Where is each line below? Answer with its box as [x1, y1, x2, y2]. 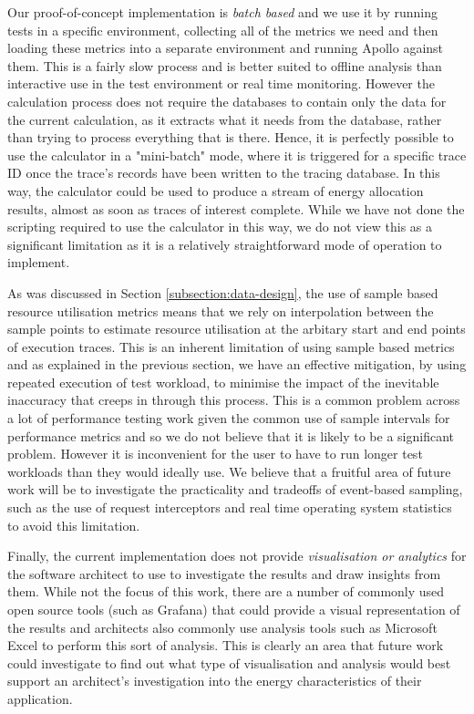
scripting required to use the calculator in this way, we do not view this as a [7, 217, 433, 236]
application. [7, 688, 73, 708]
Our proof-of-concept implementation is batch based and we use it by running [7, 3, 438, 21]
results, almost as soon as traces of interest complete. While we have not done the [7, 199, 465, 218]
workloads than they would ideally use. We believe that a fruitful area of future [7, 461, 451, 481]
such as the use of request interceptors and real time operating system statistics [7, 498, 452, 517]
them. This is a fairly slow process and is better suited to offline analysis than [7, 56, 442, 75]
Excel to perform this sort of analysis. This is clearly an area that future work [7, 636, 444, 655]
